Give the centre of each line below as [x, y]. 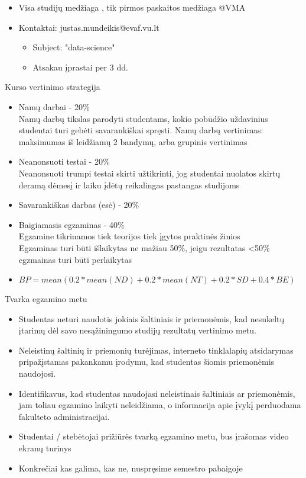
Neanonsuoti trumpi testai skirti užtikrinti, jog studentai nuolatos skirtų [149, 173]
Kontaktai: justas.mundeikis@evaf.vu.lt [89, 27]
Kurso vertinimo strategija [53, 87]
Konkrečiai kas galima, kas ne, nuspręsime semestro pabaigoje [131, 468]
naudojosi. [37, 373]
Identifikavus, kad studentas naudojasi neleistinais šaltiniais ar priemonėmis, [157, 393]
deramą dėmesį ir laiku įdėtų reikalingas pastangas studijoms [129, 185]
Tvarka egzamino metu [46, 299]
